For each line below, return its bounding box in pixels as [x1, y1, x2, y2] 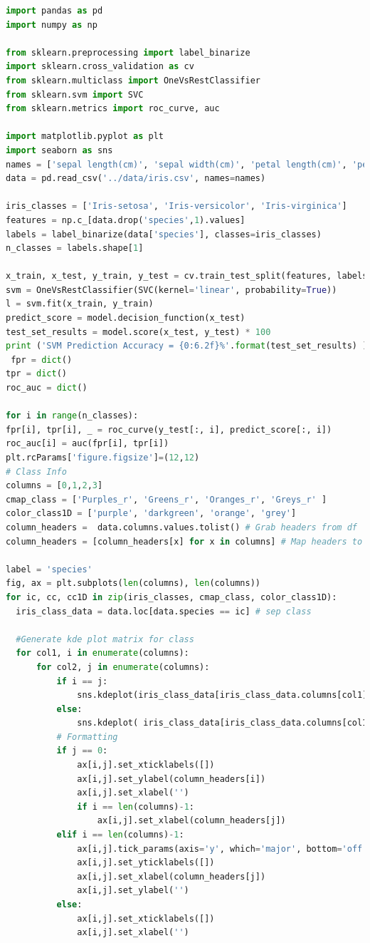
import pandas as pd [6, 6, 103, 16]
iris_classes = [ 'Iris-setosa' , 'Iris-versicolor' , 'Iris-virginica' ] [6, 201, 347, 212]
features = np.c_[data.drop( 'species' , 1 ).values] [6, 215, 245, 225]
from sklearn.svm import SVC [6, 89, 144, 100]
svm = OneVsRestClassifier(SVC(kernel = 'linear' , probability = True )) [6, 284, 337, 295]
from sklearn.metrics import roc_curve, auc [6, 103, 220, 114]
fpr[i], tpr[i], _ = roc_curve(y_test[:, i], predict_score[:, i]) [6, 424, 332, 435]
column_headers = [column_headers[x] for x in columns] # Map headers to [6, 536, 363, 547]
